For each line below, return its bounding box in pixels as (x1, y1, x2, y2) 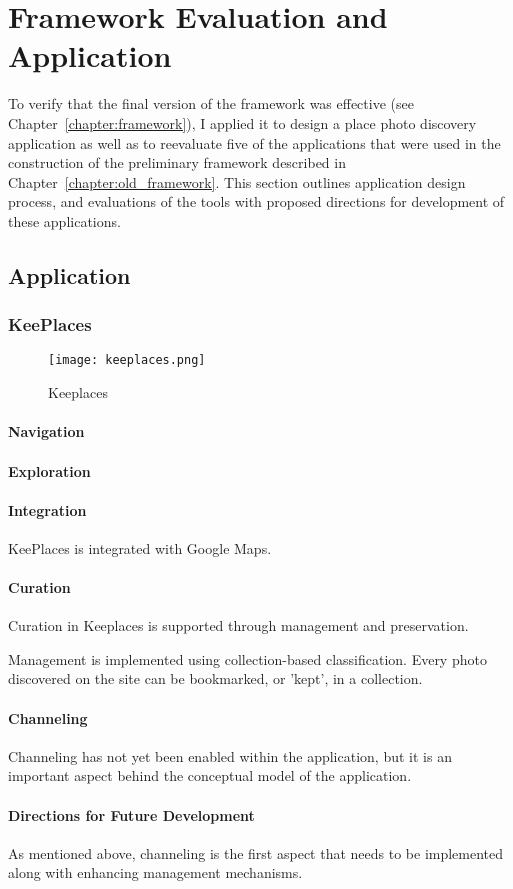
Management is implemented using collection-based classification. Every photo (8, 648, 487, 669)
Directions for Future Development (8, 804, 255, 825)
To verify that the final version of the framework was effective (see (8, 93, 414, 114)
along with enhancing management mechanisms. (8, 862, 303, 883)
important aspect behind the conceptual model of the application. (8, 765, 412, 786)
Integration (8, 499, 87, 520)
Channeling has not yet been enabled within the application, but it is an (8, 745, 452, 766)
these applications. (8, 210, 121, 231)
